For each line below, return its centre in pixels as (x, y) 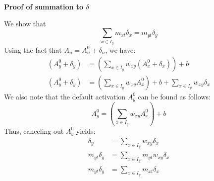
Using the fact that (33, 49)
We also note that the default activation (65, 96)
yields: (86, 131)
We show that (25, 23)
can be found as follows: (174, 96)
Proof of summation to (44, 6)
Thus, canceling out (34, 131)
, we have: (120, 49)
